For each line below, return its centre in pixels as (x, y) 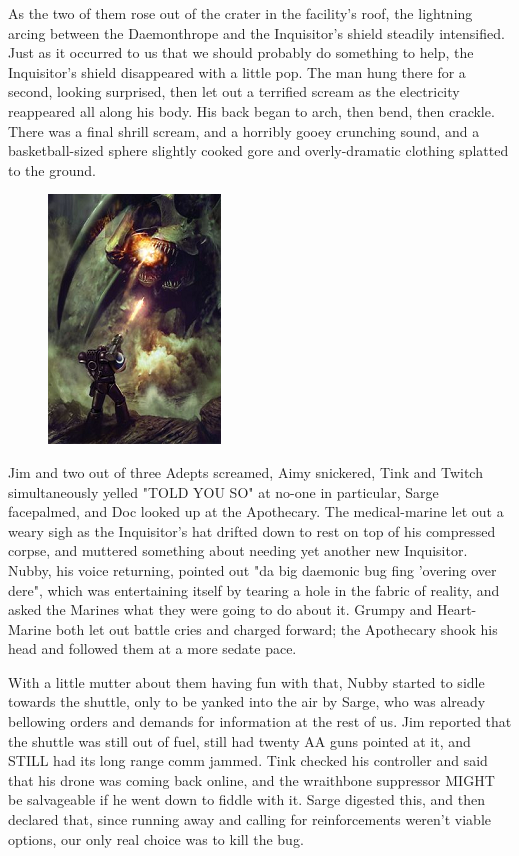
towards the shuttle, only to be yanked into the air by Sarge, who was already (247, 701)
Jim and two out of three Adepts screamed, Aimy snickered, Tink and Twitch (245, 471)
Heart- (456, 609)
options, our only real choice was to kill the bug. (156, 838)
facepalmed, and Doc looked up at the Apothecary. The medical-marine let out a (256, 511)
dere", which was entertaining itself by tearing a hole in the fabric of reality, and (254, 589)
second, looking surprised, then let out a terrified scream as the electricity (234, 91)
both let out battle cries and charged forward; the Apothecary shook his (276, 628)
